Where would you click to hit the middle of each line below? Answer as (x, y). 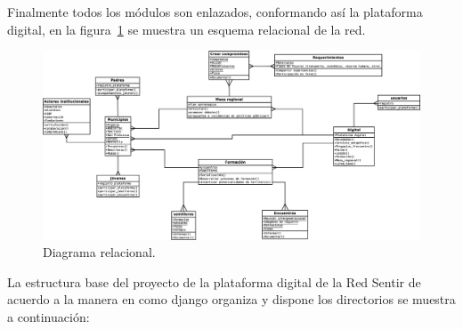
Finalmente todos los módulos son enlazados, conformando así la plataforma (215, 12)
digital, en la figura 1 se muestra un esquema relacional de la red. (187, 29)
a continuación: (49, 316)
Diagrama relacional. (99, 252)
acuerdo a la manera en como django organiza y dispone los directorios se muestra (231, 299)
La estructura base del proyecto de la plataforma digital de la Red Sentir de (214, 281)
